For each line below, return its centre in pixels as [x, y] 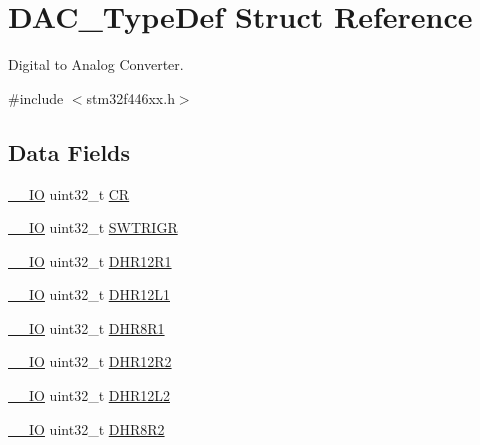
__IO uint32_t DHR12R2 [90, 361]
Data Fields [69, 151]
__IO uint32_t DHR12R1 [90, 260]
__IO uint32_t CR [69, 193]
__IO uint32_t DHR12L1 [89, 294]
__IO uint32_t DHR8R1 [86, 327]
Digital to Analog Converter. [96, 64]
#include [36, 97]
